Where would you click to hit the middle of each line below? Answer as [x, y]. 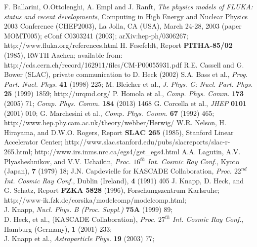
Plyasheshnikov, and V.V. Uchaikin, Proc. [67, 161]
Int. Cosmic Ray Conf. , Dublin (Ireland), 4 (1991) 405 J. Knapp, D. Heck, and [124, 180]
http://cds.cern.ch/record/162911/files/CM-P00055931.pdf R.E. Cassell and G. [124, 64]
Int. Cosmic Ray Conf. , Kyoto [193, 161]
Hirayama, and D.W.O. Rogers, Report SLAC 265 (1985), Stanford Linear [119, 132]
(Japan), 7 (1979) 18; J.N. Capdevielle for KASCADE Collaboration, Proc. [118, 171]
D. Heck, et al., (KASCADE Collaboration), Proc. [80, 219]
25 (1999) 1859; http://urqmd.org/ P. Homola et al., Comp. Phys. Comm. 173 [124, 93]
